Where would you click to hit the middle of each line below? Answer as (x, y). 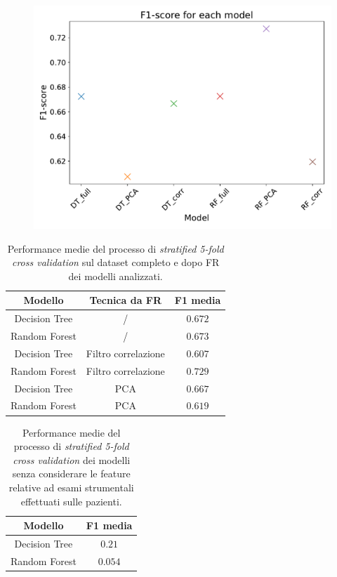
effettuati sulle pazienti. (71, 501)
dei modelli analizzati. (115, 276)
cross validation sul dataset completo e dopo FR (115, 262)
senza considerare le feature (71, 473)
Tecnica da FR (126, 300)
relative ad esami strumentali (71, 487)
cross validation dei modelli (72, 459)
